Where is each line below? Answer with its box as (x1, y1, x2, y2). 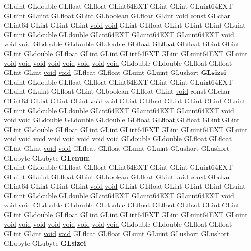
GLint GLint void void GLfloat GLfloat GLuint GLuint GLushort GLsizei (4, 67, 226, 77)
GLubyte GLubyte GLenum (4, 152, 90, 162)
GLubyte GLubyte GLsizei (4, 237, 86, 248)
